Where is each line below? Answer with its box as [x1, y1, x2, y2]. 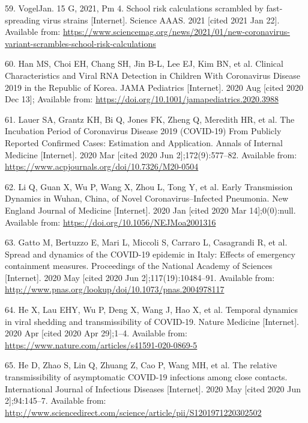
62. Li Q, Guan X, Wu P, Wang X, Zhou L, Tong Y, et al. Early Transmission [5, 180, 293, 193]
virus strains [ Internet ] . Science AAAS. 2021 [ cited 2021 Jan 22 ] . [43, 13, 280, 26]
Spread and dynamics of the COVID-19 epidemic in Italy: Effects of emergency [5, 247, 295, 260]
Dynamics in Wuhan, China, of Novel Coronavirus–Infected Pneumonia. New [5, 192, 288, 205]
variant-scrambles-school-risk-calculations [5, 37, 156, 49]
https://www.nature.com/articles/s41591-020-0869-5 [5, 338, 198, 351]
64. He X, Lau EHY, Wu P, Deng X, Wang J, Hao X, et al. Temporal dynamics [5, 303, 298, 316]
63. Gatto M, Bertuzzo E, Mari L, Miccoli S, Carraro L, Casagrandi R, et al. [5, 236, 288, 249]
